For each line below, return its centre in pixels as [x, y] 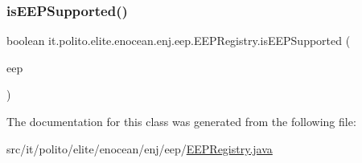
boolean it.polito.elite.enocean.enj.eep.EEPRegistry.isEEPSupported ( [179, 41]
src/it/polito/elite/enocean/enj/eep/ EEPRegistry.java [140, 148]
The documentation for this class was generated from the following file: [181, 121]
